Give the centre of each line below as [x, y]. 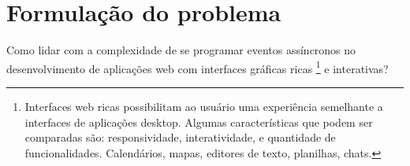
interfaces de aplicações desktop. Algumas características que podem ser [199, 122]
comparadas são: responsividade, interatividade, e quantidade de [180, 137]
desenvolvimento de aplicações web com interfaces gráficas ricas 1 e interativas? [198, 67]
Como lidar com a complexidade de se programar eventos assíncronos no [181, 50]
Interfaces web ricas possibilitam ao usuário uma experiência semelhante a [204, 106]
